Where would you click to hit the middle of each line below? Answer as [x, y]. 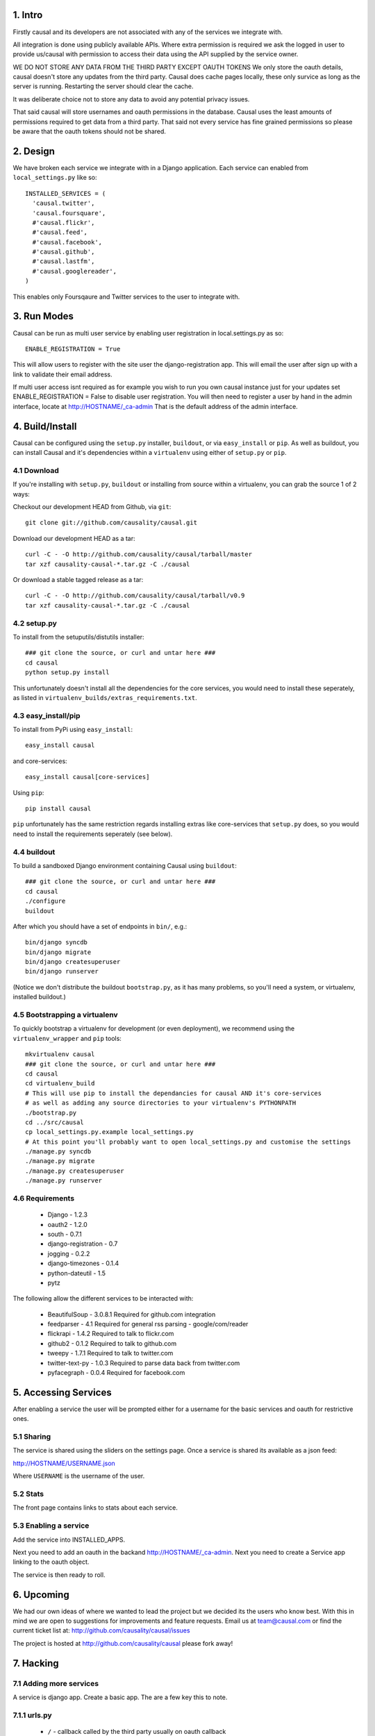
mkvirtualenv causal [60, 1054]
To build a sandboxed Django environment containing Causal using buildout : [125, 865]
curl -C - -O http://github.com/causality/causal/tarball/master [139, 554]
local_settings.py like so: [55, 178]
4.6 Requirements [44, 1198]
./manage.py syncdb [58, 1152]
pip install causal [58, 809]
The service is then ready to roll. [59, 1575]
